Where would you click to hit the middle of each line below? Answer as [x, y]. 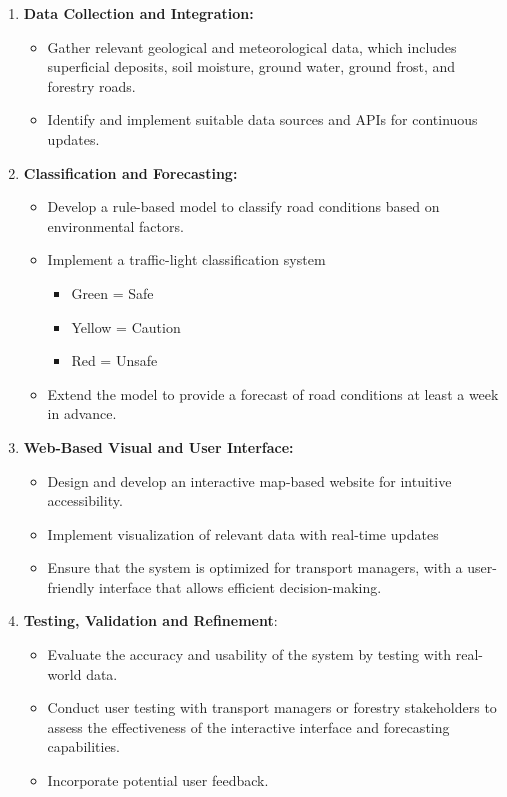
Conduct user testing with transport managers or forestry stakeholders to [272, 707]
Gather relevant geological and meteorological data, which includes [252, 46]
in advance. [82, 413]
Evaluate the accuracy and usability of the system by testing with [249, 654]
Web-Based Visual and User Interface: [158, 446]
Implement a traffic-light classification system [186, 259]
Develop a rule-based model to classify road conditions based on [243, 206]
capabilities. [84, 746]
